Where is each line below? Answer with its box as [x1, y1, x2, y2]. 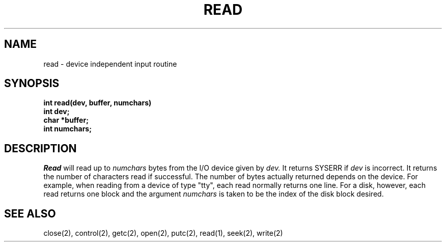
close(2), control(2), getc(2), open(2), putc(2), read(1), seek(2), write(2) [43, 229, 283, 238]
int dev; [43, 107, 70, 116]
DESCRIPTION [4, 142, 77, 155]
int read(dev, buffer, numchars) [43, 98, 152, 107]
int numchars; [43, 124, 92, 133]
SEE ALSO [4, 207, 56, 220]
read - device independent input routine [43, 59, 177, 68]
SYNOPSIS [4, 77, 60, 90]
